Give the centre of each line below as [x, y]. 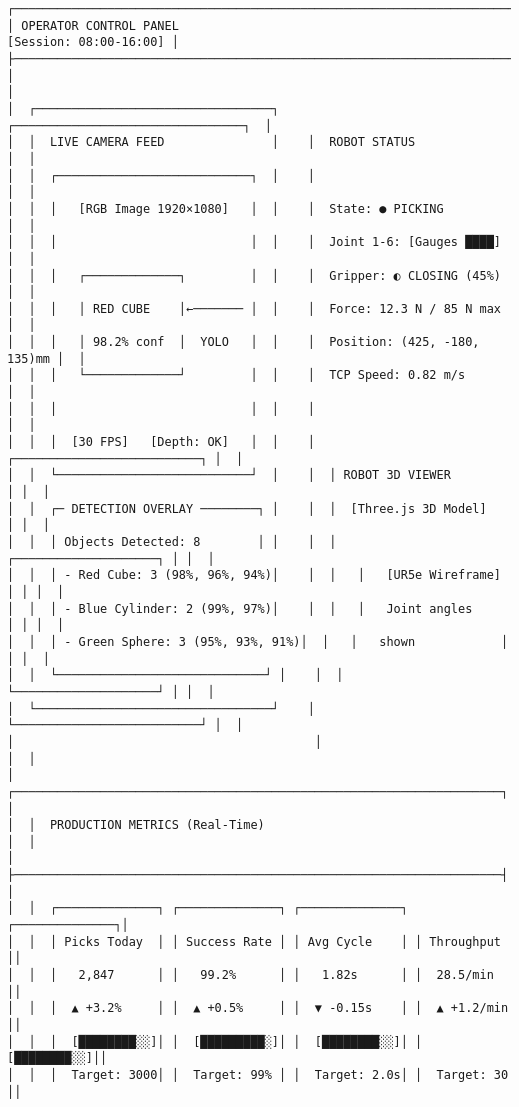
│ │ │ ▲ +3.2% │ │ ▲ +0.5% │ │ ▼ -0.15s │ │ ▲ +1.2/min [258, 1008]
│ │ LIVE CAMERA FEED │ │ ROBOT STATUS [211, 142]
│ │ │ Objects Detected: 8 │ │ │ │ [172, 542]
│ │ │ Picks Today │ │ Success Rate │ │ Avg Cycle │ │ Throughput [254, 941]
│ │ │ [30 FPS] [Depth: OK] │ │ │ [161, 442]
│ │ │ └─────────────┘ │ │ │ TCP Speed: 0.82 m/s [236, 375]
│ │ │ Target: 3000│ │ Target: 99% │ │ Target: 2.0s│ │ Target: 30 [258, 1075]
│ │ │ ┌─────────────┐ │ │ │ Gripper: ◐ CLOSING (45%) [254, 275]
